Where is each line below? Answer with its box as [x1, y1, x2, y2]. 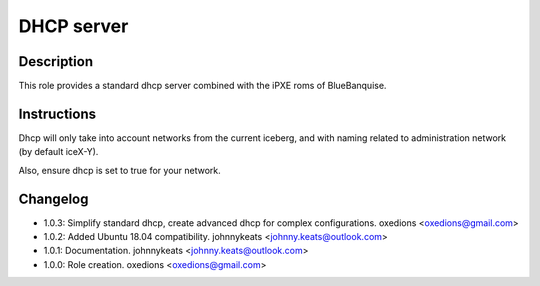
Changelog [18, 190, 89, 207]
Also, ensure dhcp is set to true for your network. [18, 164, 222, 176]
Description [18, 53, 94, 70]
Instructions [18, 105, 97, 122]
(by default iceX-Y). [18, 146, 99, 158]
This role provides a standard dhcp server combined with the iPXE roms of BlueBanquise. [18, 80, 387, 92]
